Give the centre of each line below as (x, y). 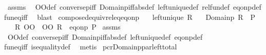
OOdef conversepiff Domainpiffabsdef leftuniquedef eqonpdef (105, 36)
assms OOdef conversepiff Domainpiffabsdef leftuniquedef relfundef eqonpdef (134, 7)
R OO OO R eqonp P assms (68, 27)
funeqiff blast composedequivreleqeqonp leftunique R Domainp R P (130, 17)
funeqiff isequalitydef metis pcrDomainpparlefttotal (91, 47)
